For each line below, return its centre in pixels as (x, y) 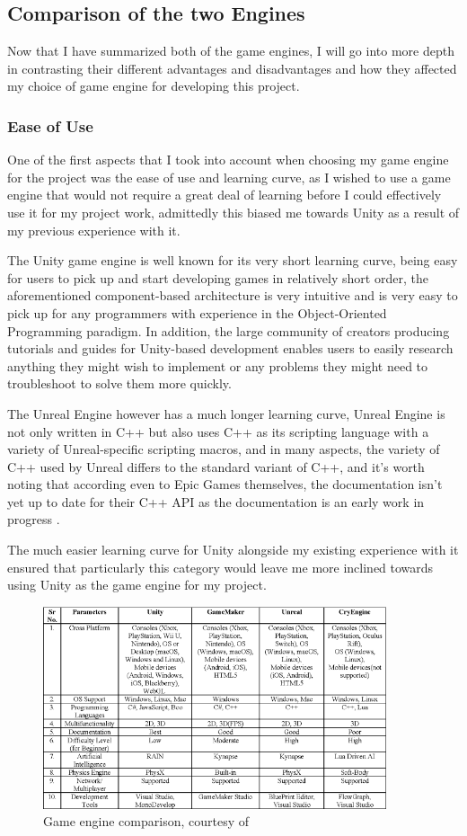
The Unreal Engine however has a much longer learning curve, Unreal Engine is (226, 413)
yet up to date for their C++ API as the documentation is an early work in (216, 501)
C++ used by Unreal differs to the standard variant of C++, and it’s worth (216, 466)
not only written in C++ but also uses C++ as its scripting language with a (218, 431)
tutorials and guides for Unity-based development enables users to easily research (230, 348)
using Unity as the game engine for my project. (137, 585)
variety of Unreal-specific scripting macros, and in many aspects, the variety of (224, 449)
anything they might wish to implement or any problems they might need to (218, 365)
